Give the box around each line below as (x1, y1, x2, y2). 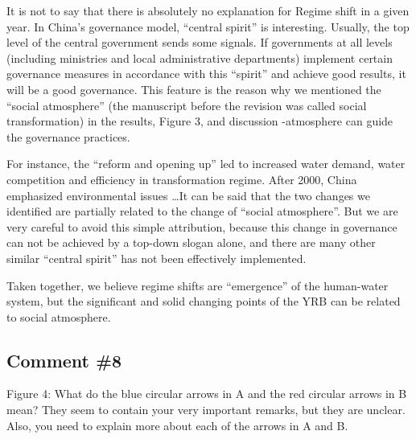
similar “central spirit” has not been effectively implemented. (6, 249, 307, 266)
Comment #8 (6, 347, 122, 372)
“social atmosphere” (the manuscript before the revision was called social (6, 96, 367, 113)
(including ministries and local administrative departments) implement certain (6, 49, 393, 66)
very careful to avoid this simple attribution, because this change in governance (6, 218, 397, 235)
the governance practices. (6, 128, 130, 145)
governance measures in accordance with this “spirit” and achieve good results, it (6, 65, 406, 82)
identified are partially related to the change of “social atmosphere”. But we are (6, 203, 398, 219)
